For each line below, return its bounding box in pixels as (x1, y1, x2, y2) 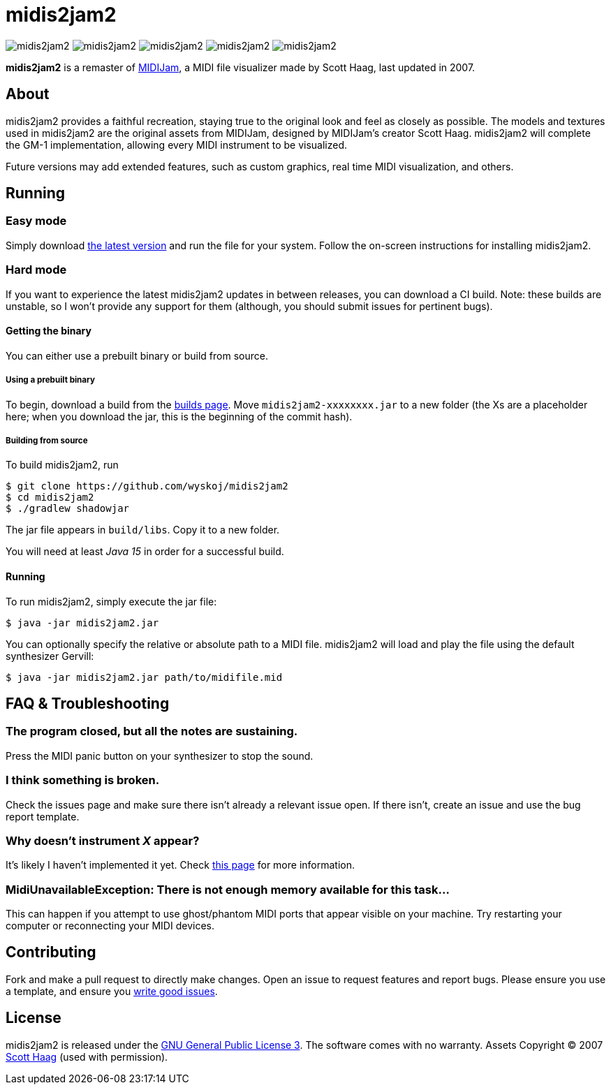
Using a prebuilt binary (6, 375, 95, 385)
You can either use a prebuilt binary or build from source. (6, 349, 268, 362)
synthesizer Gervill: (6, 649, 94, 662)
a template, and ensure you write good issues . (6, 985, 218, 997)
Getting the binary (6, 325, 91, 337)
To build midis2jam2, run (6, 459, 119, 471)
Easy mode (6, 214, 67, 228)
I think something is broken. (6, 773, 160, 788)
